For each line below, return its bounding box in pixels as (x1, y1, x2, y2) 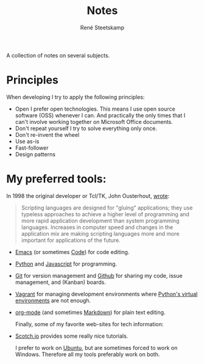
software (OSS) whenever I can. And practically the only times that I (15, 111, 186, 119)
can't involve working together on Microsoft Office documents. (15, 118, 174, 125)
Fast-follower (15, 144, 49, 151)
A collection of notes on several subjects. (6, 51, 110, 59)
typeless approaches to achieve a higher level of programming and (21, 210, 190, 217)
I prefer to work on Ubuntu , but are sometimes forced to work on (15, 344, 178, 351)
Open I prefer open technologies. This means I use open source (15, 105, 175, 112)
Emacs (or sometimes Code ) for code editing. (15, 248, 130, 255)
